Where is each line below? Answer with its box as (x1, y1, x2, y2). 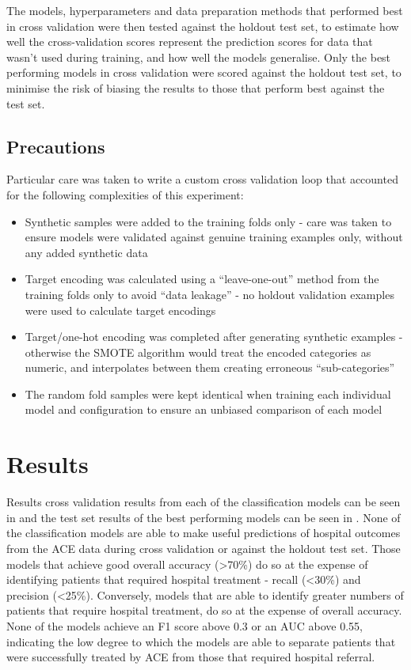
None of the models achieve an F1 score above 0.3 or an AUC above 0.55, (6, 617, 363, 634)
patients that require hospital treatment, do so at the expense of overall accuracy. (6, 602, 402, 619)
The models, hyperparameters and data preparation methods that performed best (6, 2, 403, 18)
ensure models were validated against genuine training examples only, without (25, 229, 403, 245)
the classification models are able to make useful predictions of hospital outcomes (6, 524, 401, 541)
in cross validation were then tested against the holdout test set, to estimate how (6, 17, 399, 34)
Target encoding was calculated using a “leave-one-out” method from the (25, 271, 379, 287)
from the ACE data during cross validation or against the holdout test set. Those (6, 539, 401, 556)
